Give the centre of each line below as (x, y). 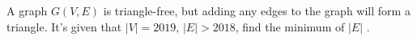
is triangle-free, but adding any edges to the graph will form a (257, 10)
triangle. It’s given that (64, 26)
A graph (27, 10)
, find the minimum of (290, 26)
